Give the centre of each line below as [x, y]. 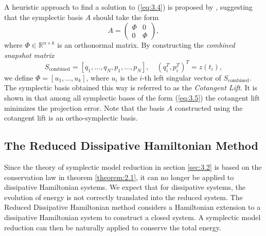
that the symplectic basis [44, 17]
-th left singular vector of [182, 77]
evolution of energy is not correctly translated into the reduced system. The [123, 197]
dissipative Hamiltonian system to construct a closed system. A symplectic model [132, 217]
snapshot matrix [29, 55]
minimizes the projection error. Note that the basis [84, 107]
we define [19, 77]
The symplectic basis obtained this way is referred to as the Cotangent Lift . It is [131, 87]
